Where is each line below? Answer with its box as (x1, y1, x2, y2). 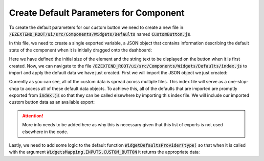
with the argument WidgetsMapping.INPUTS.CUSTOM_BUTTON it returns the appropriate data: (9, 149, 200, 155)
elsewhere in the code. (22, 129, 68, 135)
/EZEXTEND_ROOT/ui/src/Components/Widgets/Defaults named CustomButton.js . (9, 31, 192, 37)
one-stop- (228, 79, 249, 85)
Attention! (22, 113, 44, 118)
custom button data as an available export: (9, 99, 95, 105)
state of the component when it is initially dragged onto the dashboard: (9, 47, 152, 53)
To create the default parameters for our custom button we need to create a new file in (9, 24, 183, 30)
